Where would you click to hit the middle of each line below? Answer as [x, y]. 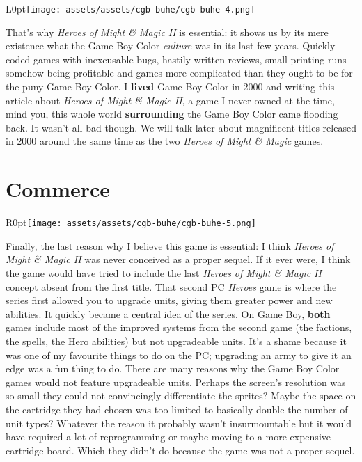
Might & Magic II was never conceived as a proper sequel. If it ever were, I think [178, 259]
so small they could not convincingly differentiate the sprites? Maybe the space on [181, 396]
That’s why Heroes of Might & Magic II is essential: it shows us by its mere [167, 32]
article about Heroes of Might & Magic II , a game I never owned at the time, [170, 100]
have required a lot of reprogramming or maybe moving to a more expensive [168, 437]
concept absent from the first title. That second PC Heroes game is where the [171, 286]
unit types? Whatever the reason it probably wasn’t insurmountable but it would [179, 423]
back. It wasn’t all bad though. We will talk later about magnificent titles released [181, 127]
